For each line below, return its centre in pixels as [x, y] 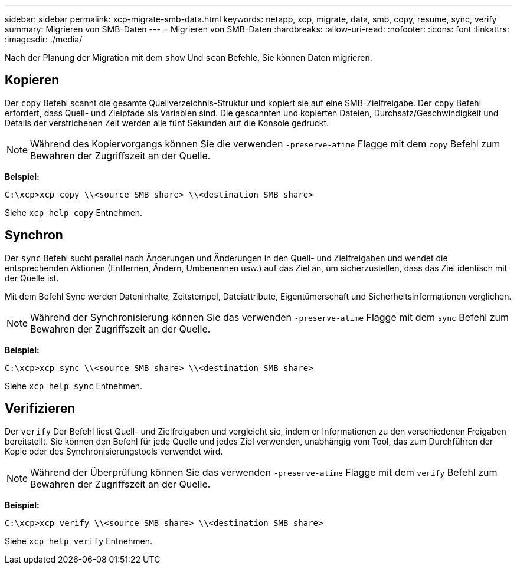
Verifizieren [40, 409]
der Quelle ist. [32, 278]
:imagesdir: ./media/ [44, 39]
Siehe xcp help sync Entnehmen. [74, 386]
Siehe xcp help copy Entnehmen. [74, 212]
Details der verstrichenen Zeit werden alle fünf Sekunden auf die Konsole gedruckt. [167, 123]
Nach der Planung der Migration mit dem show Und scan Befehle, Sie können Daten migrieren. [189, 57]
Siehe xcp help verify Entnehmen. [79, 541]
